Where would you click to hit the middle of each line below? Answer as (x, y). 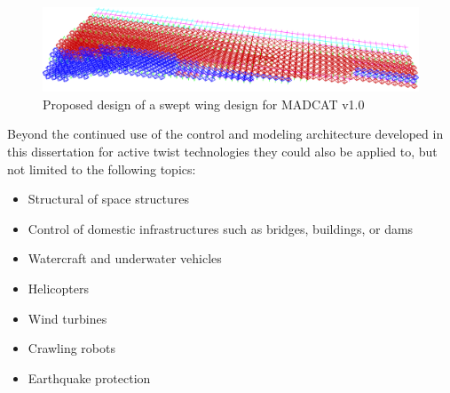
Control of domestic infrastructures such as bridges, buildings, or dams (221, 228)
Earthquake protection (89, 377)
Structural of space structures (109, 199)
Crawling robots (71, 348)
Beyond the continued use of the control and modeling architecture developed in (225, 134)
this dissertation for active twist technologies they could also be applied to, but (222, 152)
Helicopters (58, 288)
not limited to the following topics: (102, 168)
